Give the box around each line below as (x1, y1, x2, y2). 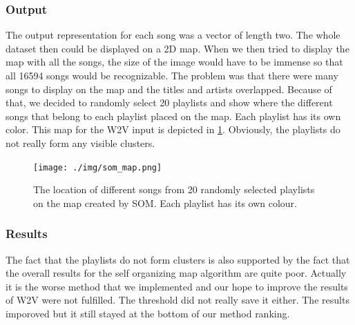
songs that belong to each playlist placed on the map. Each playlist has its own (6, 108, 341, 123)
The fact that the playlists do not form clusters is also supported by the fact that (6, 252, 350, 266)
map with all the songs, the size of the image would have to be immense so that (6, 55, 343, 69)
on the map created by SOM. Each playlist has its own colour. (33, 195, 298, 210)
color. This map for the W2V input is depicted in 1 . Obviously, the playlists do (6, 122, 340, 137)
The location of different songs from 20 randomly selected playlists (33, 182, 315, 197)
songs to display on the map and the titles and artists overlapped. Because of (6, 81, 332, 96)
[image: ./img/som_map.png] (33, 162, 162, 173)
